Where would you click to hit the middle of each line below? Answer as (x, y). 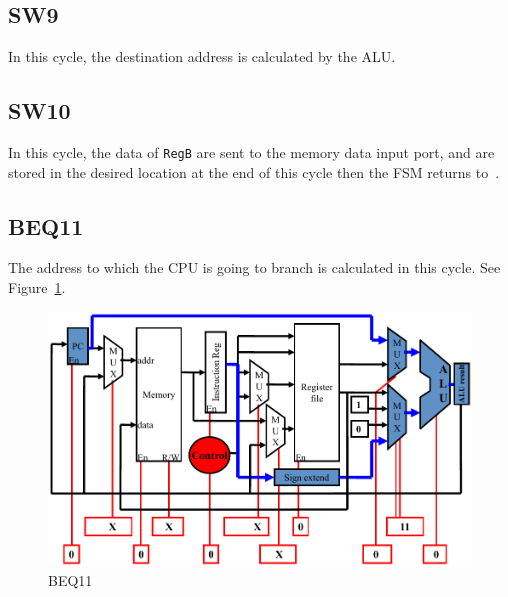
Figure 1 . (37, 287)
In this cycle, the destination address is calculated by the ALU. (202, 56)
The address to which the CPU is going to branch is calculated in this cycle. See (254, 267)
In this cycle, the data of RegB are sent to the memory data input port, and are (251, 152)
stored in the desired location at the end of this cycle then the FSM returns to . (254, 171)
